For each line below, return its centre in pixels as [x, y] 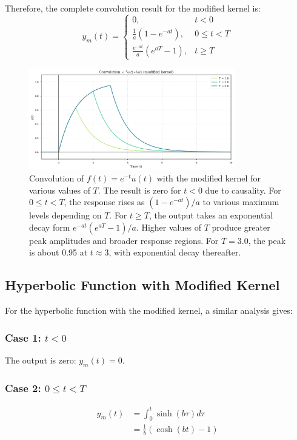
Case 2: [23, 388]
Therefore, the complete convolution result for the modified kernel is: [133, 8]
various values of [60, 190]
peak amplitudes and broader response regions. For [124, 240]
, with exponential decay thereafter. [175, 252]
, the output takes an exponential [211, 215]
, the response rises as [104, 202]
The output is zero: [41, 360]
